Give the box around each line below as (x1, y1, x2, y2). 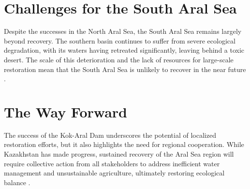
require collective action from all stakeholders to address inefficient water (4, 158, 220, 168)
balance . (4, 177, 30, 187)
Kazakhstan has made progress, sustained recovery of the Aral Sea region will (4, 149, 234, 159)
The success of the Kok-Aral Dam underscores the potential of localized (4, 130, 216, 140)
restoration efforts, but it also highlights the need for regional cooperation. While (4, 139, 244, 149)
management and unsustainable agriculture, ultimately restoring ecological (4, 168, 225, 178)
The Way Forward (4, 102, 127, 121)
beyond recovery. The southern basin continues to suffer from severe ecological (4, 35, 235, 45)
